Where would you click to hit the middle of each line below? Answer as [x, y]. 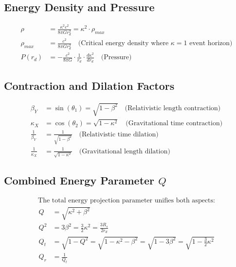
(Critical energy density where [123, 43]
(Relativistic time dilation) [119, 134]
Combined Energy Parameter [79, 180]
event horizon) [211, 43]
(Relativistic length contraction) [173, 108]
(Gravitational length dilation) [125, 151]
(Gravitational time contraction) [174, 124]
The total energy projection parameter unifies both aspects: [127, 200]
